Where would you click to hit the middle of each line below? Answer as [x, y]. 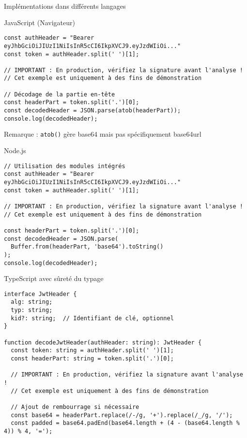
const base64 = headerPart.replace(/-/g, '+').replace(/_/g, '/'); [122, 415]
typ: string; [32, 310]
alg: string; [32, 302]
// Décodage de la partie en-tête [60, 94]
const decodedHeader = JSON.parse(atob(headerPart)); [93, 111]
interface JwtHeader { [40, 294]
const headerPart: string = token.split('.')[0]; [92, 359]
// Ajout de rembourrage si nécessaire [75, 407]
